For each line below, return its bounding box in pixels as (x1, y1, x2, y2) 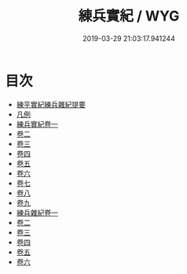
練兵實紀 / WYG (78, 7, 180, 25)
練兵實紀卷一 (16, 119, 58, 128)
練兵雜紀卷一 (16, 208, 58, 217)
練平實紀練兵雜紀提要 (16, 99, 86, 109)
